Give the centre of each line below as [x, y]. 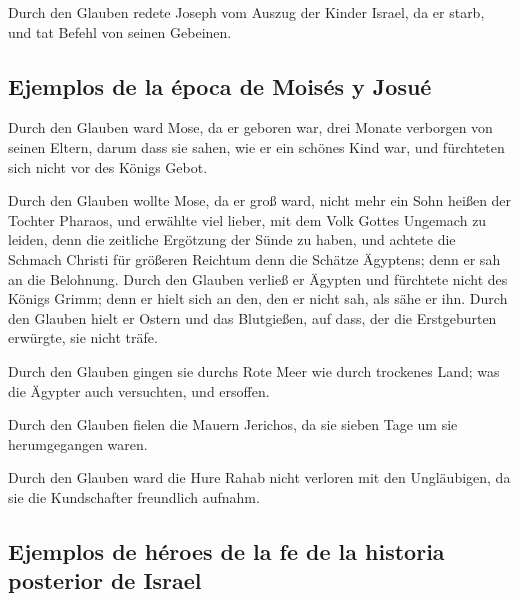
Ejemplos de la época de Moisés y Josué [220, 85]
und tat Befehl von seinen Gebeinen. [120, 31]
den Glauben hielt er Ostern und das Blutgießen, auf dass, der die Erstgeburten [252, 317]
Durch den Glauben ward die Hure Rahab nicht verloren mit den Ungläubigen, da [259, 477]
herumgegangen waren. [78, 443]
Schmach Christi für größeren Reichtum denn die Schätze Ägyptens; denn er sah [254, 258]
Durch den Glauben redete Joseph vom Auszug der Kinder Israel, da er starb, [246, 12]
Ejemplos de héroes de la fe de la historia [226, 550]
